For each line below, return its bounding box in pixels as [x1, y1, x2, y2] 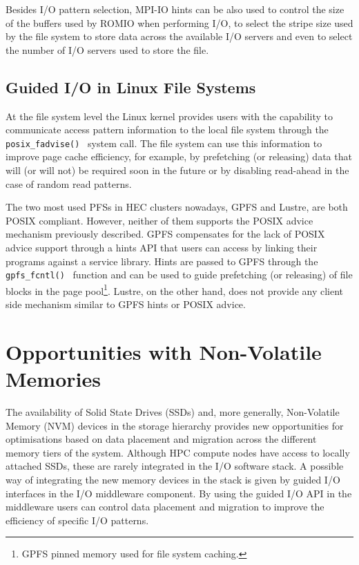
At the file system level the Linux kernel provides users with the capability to [6, 108, 333, 123]
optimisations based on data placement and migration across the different [6, 432, 317, 446]
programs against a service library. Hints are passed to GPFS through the [6, 253, 318, 268]
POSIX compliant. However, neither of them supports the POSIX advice [6, 213, 313, 227]
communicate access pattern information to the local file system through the [6, 122, 329, 137]
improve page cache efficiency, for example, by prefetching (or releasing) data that [6, 149, 352, 164]
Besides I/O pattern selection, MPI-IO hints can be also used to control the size [6, 2, 345, 16]
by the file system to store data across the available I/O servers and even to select [6, 29, 353, 44]
